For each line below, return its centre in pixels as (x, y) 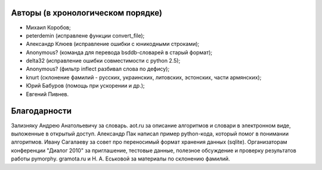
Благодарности (41, 111)
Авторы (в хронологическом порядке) (87, 13)
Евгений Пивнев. (47, 94)
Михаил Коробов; (48, 27)
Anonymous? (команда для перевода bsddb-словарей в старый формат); (119, 52)
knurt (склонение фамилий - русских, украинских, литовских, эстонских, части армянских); (144, 77)
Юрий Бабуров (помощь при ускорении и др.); (86, 86)
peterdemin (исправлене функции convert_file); (85, 35)
